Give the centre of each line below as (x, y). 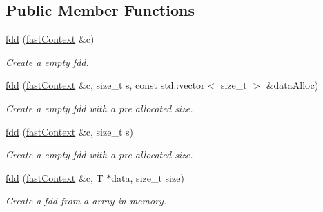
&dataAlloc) (292, 85)
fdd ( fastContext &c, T (55, 177)
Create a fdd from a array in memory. (86, 201)
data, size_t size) (148, 177)
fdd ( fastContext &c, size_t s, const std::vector (105, 85)
